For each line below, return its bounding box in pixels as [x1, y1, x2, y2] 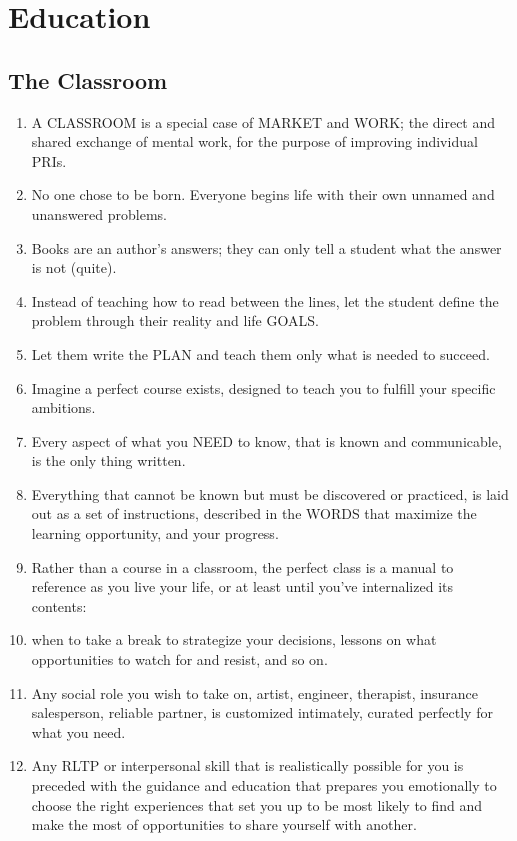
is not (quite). [31, 257, 117, 278]
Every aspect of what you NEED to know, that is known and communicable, [31, 430, 502, 451]
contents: [31, 595, 87, 616]
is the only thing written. [31, 450, 186, 471]
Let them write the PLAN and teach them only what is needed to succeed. [31, 343, 490, 364]
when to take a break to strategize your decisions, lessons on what [31, 629, 437, 650]
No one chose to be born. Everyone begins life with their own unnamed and [31, 184, 495, 205]
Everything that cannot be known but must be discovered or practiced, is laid [31, 483, 509, 504]
